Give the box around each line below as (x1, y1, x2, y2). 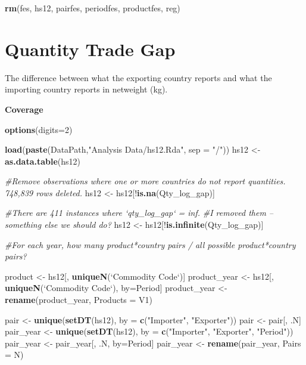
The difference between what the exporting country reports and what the (5, 71, 272, 83)
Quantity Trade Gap (5, 36, 176, 61)
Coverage (5, 103, 43, 115)
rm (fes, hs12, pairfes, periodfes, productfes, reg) (5, 2, 180, 14)
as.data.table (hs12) (5, 154, 81, 167)
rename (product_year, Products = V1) (5, 293, 153, 306)
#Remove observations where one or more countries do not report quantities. (5, 175, 286, 187)
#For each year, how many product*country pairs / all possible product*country (5, 238, 296, 250)
